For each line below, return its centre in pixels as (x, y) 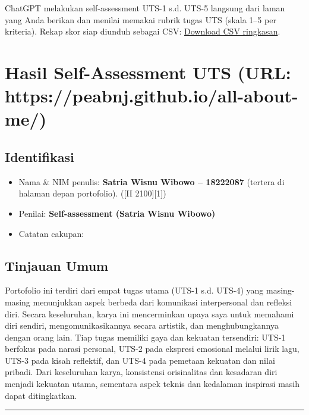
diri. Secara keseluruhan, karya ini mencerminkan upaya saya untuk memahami (149, 313)
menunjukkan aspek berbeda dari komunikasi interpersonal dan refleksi (163, 302)
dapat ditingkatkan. (41, 395)
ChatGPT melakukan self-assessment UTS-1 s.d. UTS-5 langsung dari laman (145, 8)
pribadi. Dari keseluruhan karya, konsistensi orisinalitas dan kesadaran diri (141, 372)
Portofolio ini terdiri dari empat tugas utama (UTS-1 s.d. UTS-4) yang (134, 290)
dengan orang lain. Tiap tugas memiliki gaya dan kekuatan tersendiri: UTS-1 (145, 337)
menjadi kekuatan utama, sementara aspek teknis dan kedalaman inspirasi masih (152, 384)
